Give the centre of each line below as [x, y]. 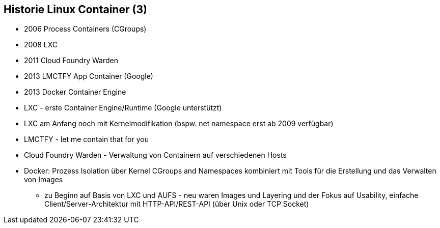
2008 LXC [41, 45]
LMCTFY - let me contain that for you [86, 139]
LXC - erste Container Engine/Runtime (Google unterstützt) [123, 108]
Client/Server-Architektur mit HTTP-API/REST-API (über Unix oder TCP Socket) [177, 204]
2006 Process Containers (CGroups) [85, 29]
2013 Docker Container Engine [75, 92]
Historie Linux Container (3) [75, 9]
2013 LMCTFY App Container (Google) [89, 76]
